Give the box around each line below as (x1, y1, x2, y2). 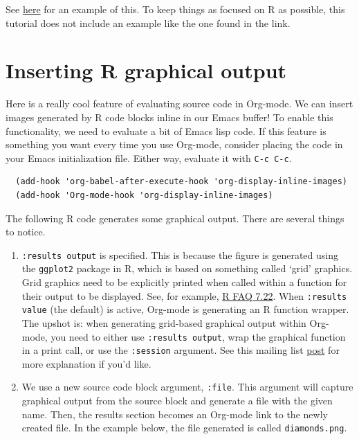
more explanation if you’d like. (21, 356, 151, 370)
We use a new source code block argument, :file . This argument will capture (21, 379, 353, 394)
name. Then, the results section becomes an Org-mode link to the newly (21, 406, 328, 421)
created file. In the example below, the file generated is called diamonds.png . (21, 420, 347, 435)
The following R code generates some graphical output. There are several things (6, 210, 344, 225)
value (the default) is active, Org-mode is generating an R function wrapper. (21, 302, 349, 316)
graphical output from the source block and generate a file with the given (21, 393, 333, 408)
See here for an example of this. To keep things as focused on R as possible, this (6, 2, 345, 16)
